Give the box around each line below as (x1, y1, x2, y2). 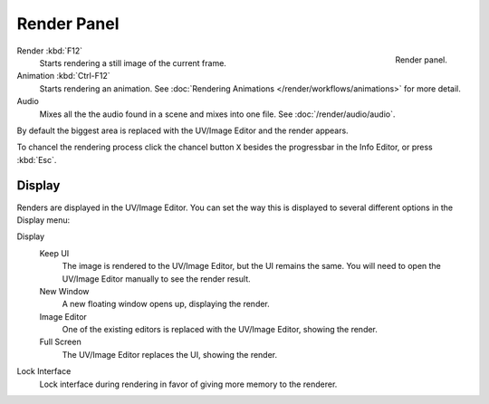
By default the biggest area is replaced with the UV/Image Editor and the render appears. (16, 125, 349, 136)
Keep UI (39, 247, 70, 258)
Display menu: (16, 214, 71, 226)
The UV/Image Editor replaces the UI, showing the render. (62, 349, 278, 360)
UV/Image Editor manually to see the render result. (62, 273, 251, 284)
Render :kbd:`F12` (16, 45, 83, 56)
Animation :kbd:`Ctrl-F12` (16, 71, 110, 82)
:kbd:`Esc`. (16, 154, 57, 165)
